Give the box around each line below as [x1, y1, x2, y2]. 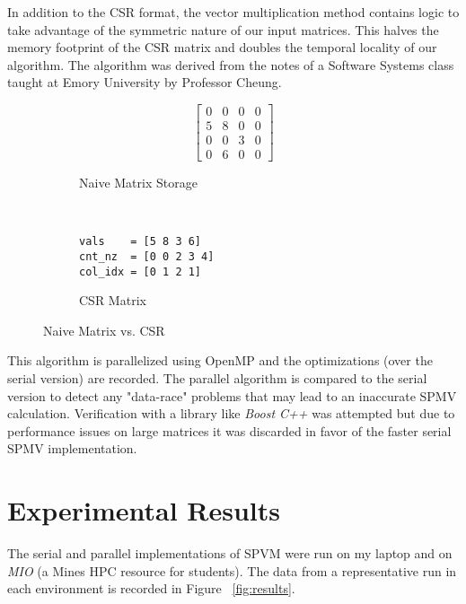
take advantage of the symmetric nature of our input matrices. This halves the [7, 20, 439, 39]
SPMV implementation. [7, 439, 137, 458]
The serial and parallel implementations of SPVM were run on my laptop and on [7, 544, 453, 563]
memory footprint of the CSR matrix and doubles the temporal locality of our [7, 38, 437, 57]
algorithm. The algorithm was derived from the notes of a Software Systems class [7, 55, 454, 74]
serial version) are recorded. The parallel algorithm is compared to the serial [7, 369, 427, 388]
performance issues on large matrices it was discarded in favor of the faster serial [7, 421, 452, 440]
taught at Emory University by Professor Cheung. [7, 73, 282, 92]
